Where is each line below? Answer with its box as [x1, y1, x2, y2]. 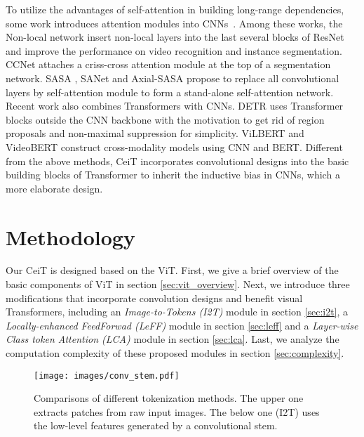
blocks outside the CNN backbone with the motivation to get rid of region [6, 112, 325, 126]
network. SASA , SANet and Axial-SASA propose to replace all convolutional [6, 70, 339, 85]
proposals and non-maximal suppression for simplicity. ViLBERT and [6, 126, 304, 141]
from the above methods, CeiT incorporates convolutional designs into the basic [6, 153, 349, 168]
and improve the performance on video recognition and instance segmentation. [6, 43, 342, 58]
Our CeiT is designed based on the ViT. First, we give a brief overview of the [6, 263, 339, 278]
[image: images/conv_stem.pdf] [34, 370, 180, 381]
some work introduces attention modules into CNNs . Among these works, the [6, 15, 343, 30]
